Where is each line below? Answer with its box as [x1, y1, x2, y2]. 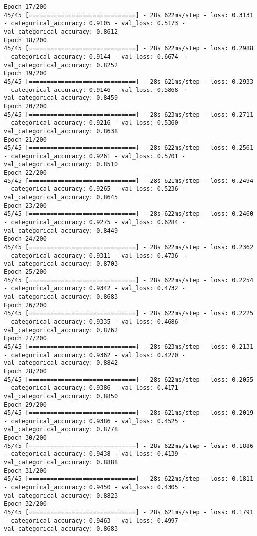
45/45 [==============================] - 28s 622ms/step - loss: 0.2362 [4, 244, 254, 251]
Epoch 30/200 [4, 434, 47, 442]
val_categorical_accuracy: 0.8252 [4, 61, 118, 69]
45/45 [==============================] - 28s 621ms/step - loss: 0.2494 [4, 177, 254, 184]
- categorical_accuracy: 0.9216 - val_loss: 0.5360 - [4, 119, 186, 127]
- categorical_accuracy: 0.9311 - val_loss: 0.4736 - [4, 252, 186, 259]
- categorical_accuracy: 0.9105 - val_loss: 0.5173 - [4, 20, 186, 27]
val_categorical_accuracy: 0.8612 [4, 28, 118, 35]
